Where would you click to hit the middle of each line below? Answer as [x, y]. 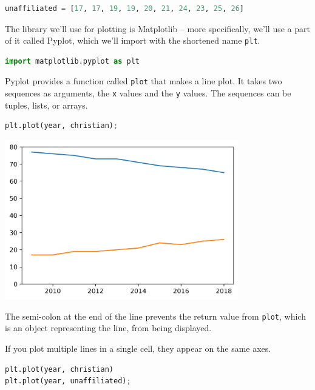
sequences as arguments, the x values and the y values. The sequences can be [148, 93]
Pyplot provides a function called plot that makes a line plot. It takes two [144, 81]
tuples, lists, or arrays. [46, 105]
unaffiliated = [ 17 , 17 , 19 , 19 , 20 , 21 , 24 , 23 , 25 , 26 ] [124, 8]
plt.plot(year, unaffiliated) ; [68, 381]
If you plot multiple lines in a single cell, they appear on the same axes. [138, 348]
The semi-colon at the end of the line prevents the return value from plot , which [155, 316]
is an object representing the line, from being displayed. [108, 328]
